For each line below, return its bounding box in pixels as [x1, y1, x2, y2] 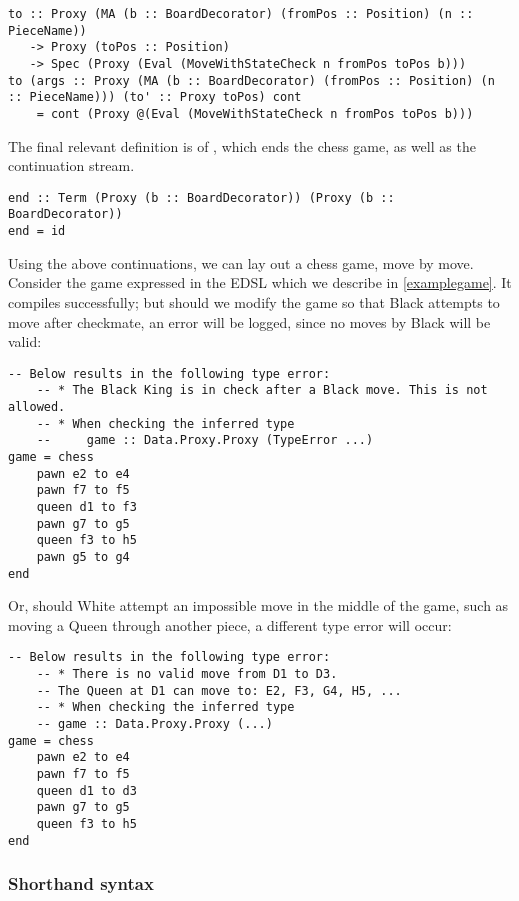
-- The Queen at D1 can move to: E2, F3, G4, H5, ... [36, 683, 402, 698]
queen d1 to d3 [36, 783, 137, 798]
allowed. [8, 400, 66, 415]
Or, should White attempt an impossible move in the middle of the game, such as [8, 595, 509, 616]
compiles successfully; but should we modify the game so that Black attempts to [8, 291, 500, 312]
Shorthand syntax [8, 871, 154, 896]
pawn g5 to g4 [36, 549, 130, 564]
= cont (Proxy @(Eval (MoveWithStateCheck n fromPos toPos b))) [36, 106, 474, 121]
